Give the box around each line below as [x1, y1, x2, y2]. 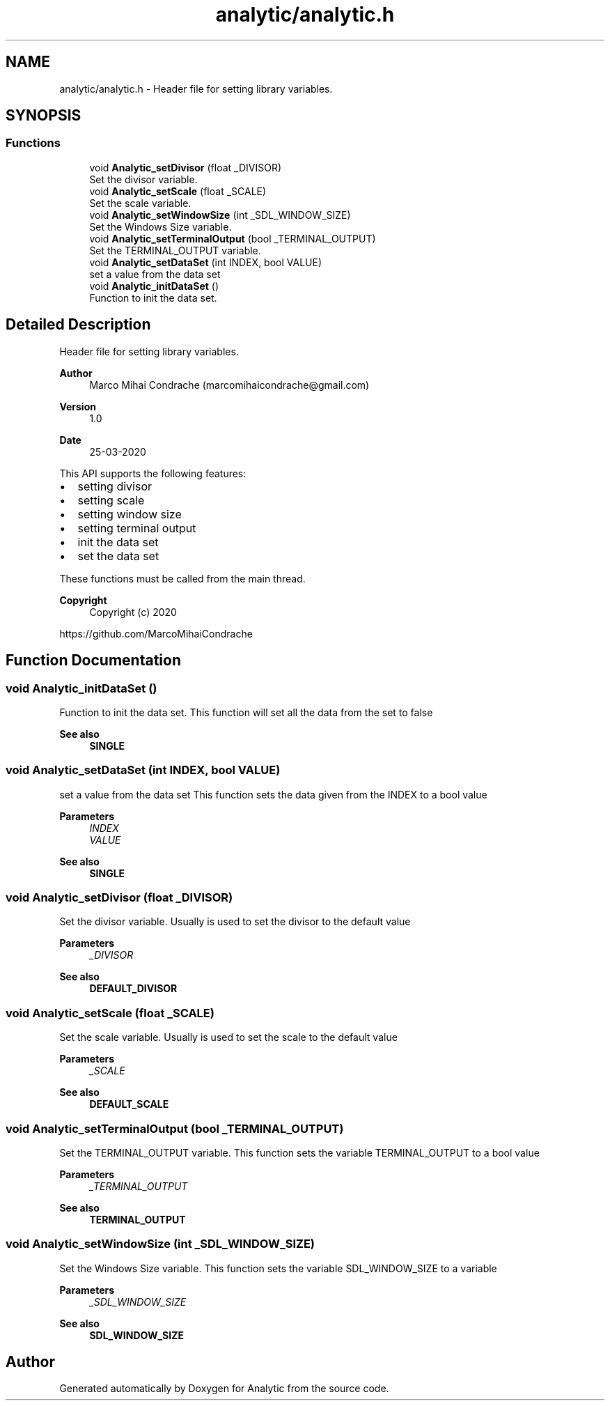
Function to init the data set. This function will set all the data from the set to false [59, 706, 433, 718]
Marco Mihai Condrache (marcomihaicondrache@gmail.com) [89, 378, 370, 391]
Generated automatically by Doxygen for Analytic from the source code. [59, 1382, 389, 1395]
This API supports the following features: [59, 467, 247, 479]
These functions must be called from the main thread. [59, 572, 306, 585]
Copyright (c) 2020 [89, 605, 177, 618]
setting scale [77, 493, 145, 507]
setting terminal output [77, 520, 196, 535]
